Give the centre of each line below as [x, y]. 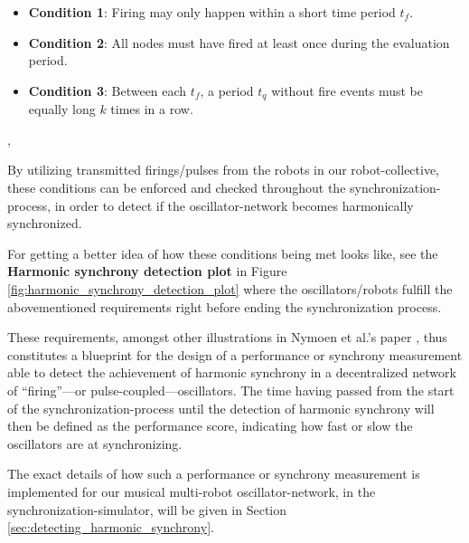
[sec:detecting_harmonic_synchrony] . [111, 527]
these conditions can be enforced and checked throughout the [177, 188]
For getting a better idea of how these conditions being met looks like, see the [223, 253]
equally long [62, 109]
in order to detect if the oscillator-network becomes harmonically [234, 205]
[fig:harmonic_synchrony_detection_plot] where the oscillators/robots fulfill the [230, 288]
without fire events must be [347, 90]
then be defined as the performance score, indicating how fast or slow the [210, 426]
